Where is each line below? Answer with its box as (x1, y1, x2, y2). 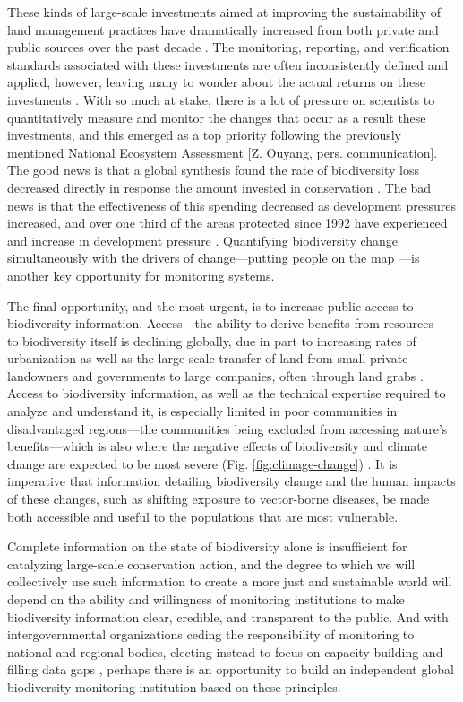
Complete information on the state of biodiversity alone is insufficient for (7, 537, 407, 556)
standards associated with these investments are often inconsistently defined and (7, 55, 449, 74)
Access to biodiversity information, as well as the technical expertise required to (7, 384, 446, 403)
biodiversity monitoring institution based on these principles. (7, 677, 341, 696)
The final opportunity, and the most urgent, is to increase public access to (7, 296, 414, 315)
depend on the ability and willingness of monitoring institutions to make (7, 590, 405, 608)
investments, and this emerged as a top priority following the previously (7, 126, 401, 144)
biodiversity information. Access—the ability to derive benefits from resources (7, 314, 433, 333)
